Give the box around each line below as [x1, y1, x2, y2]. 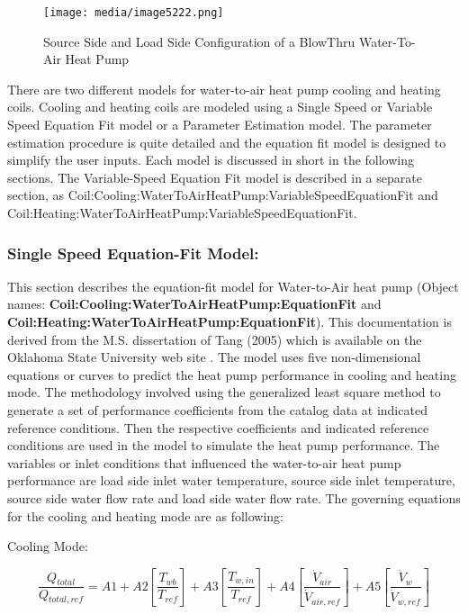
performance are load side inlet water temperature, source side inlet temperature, [7, 471, 455, 490]
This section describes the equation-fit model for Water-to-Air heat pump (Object [7, 276, 459, 295]
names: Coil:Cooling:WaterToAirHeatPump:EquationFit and [7, 294, 382, 313]
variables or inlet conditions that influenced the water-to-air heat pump [7, 453, 401, 472]
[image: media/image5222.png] [43, 6, 224, 19]
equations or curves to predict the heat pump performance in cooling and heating [7, 365, 456, 384]
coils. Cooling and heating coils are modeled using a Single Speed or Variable [7, 97, 433, 116]
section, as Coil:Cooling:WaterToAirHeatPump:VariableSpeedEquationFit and [7, 185, 438, 204]
